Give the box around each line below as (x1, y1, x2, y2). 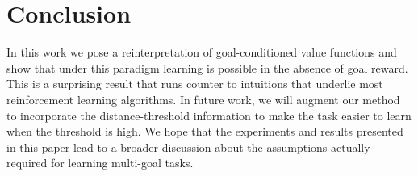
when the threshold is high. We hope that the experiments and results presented (6, 123, 403, 140)
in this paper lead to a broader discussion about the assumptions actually (6, 138, 370, 155)
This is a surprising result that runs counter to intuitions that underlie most (6, 75, 383, 92)
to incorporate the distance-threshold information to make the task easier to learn (6, 107, 412, 124)
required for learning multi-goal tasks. (6, 154, 194, 171)
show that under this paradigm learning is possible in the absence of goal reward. (6, 59, 408, 76)
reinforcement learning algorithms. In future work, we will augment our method (6, 90, 400, 107)
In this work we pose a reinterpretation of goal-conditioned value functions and (6, 44, 397, 61)
